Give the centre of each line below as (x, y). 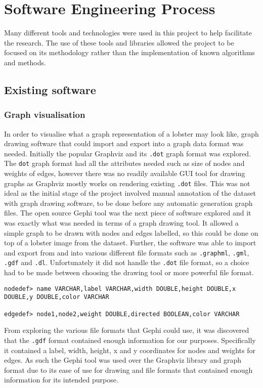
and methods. (25, 62)
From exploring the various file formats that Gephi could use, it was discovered (127, 330)
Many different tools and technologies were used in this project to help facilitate (128, 33)
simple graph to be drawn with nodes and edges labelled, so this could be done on (131, 232)
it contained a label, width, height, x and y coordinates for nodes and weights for (130, 350)
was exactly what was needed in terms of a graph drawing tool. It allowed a (121, 223)
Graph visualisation (45, 115)
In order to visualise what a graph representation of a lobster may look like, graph (131, 133)
